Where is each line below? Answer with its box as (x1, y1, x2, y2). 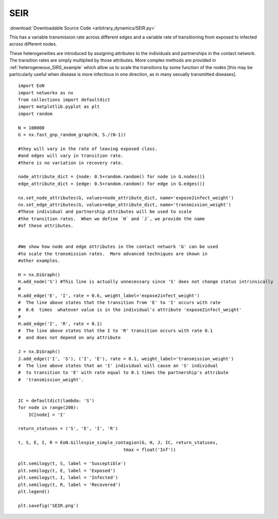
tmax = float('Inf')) (123, 446, 176, 452)
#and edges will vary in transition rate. (18, 153, 124, 158)
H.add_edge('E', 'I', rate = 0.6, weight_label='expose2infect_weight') (18, 293, 200, 298)
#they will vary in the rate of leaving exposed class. (18, 145, 158, 151)
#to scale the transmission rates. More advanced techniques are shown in (18, 250, 208, 256)
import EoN (18, 83, 45, 88)
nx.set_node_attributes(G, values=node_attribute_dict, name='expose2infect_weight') (18, 195, 234, 200)
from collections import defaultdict (18, 97, 111, 102)
